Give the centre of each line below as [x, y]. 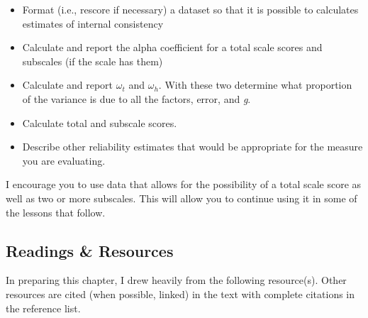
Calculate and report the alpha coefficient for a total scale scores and [172, 47]
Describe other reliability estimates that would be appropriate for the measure [193, 147]
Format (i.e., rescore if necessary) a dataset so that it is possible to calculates [190, 9]
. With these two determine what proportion [255, 85]
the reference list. [43, 308]
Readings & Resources [90, 250]
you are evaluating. [64, 160]
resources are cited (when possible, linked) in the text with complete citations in [180, 294]
